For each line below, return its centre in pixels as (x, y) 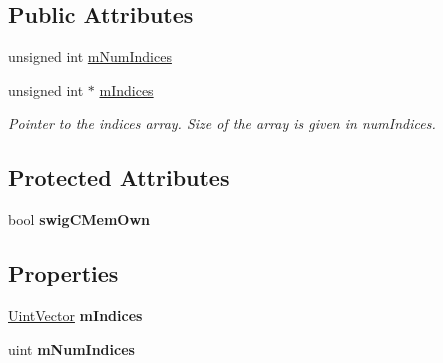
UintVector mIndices (75, 314)
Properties (63, 273)
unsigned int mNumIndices (90, 56)
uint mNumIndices (71, 348)
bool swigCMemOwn (79, 219)
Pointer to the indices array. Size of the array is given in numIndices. (222, 123)
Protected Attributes (119, 177)
